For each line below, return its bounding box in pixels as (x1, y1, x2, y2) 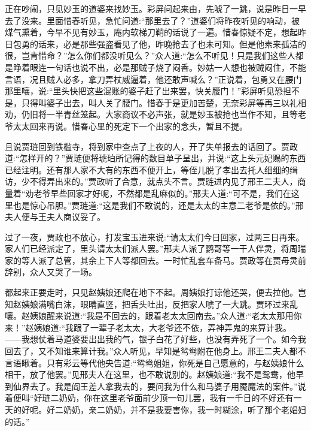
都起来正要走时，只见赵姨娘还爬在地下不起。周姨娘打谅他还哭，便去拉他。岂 (5, 286, 306, 299)
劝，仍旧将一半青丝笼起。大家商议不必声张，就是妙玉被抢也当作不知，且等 (5, 108, 298, 120)
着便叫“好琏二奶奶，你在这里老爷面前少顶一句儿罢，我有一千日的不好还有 (5, 391, 294, 404)
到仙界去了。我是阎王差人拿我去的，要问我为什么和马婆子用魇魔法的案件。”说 (5, 379, 306, 392)
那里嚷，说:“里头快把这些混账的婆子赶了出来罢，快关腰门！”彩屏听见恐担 (5, 85, 292, 97)
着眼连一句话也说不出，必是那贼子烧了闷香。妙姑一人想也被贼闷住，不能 (21, 61, 306, 73)
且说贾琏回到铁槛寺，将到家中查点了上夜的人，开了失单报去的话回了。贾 (5, 140, 289, 152)
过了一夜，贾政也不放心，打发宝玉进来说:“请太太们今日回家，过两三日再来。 (5, 230, 304, 243)
